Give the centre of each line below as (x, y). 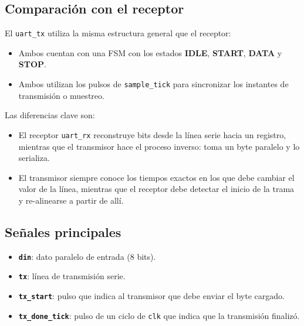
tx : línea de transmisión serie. (72, 276)
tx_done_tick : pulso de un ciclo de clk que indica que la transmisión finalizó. (159, 315)
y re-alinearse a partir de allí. (71, 200)
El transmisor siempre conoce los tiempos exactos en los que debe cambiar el (156, 177)
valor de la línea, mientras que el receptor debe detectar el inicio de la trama (156, 189)
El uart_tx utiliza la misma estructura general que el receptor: (118, 33)
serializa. (34, 158)
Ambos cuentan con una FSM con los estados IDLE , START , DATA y (150, 52)
